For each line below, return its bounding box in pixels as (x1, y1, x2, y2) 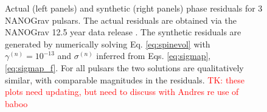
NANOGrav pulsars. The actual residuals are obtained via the (5, 13, 237, 26)
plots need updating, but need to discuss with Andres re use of (5, 85, 239, 98)
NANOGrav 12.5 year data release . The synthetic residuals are (5, 26, 241, 38)
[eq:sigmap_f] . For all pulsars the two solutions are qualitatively (5, 61, 244, 74)
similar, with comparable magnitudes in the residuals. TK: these (5, 73, 245, 86)
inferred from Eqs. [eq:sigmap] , (96, 49, 211, 62)
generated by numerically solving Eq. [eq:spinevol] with (5, 37, 210, 50)
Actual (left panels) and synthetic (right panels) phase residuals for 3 (5, 2, 263, 14)
